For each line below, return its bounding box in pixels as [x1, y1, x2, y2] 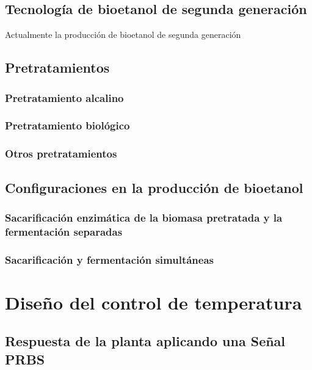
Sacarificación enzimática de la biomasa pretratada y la [5, 209, 283, 225]
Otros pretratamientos [5, 146, 117, 161]
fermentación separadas [5, 223, 123, 239]
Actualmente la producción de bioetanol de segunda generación [5, 28, 241, 41]
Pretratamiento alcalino [5, 90, 124, 105]
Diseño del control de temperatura [5, 289, 302, 314]
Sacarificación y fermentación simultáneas [5, 252, 214, 267]
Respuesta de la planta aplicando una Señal [5, 332, 286, 350]
